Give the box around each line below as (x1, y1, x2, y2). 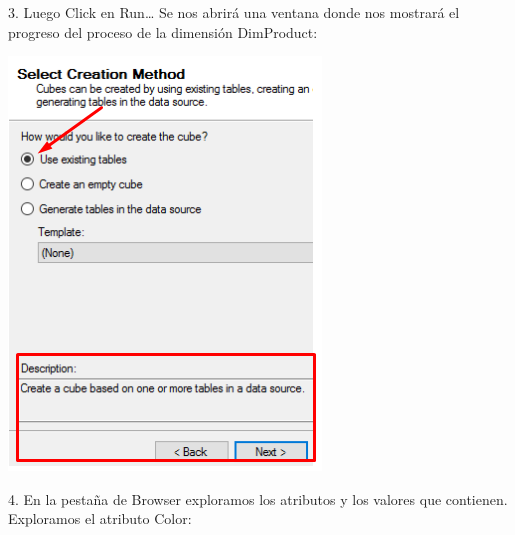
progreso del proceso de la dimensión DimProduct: (8, 21, 318, 42)
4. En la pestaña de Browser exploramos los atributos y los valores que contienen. (8, 488, 508, 509)
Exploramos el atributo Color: (8, 508, 192, 529)
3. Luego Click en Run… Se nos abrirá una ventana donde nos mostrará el (8, 2, 460, 22)
